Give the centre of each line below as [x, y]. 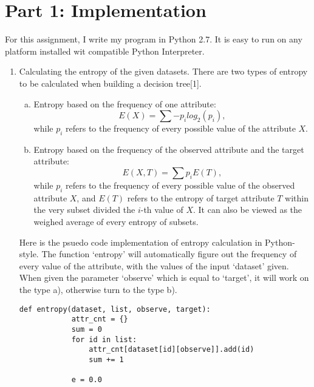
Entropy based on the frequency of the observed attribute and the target [169, 149]
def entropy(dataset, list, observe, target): [115, 309]
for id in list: [104, 339]
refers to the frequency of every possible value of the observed [180, 185]
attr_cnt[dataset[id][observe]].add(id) [172, 350]
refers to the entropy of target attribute [201, 197]
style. [29, 254]
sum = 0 [87, 329]
